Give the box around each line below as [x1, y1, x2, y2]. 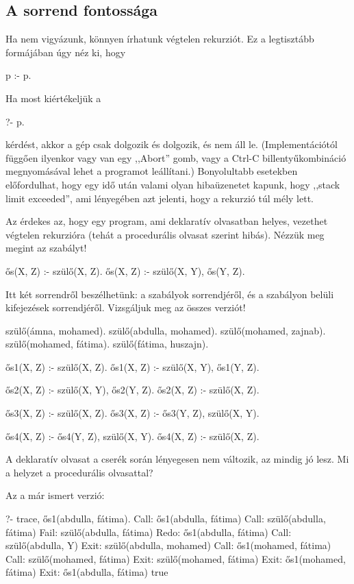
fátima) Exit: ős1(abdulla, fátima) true [5, 565, 168, 579]
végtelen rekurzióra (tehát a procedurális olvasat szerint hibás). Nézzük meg [5, 227, 325, 241]
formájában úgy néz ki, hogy [5, 45, 126, 59]
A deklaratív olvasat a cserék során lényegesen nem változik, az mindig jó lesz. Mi [5, 452, 349, 466]
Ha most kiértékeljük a [5, 90, 101, 105]
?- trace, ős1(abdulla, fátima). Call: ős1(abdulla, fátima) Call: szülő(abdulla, [5, 511, 326, 526]
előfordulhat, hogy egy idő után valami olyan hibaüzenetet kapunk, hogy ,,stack [5, 177, 340, 191]
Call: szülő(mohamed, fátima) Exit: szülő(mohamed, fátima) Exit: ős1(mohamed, [5, 551, 346, 565]
